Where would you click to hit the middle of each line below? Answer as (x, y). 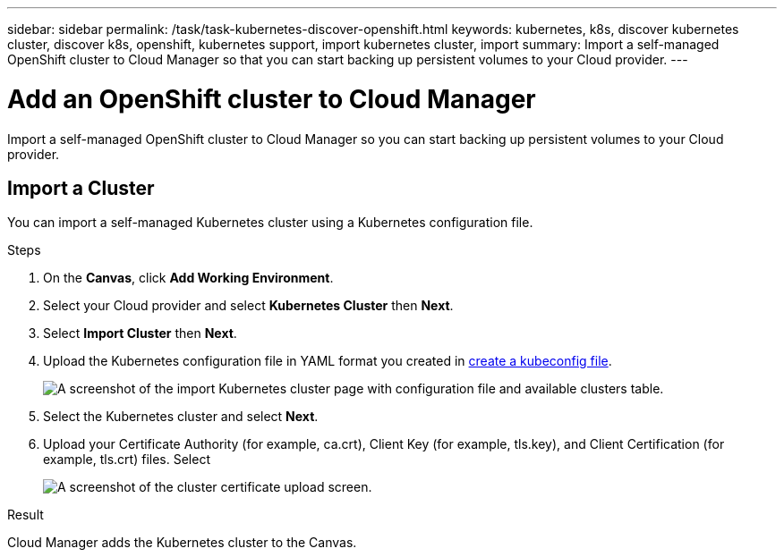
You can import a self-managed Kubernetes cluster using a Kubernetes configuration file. (270, 223)
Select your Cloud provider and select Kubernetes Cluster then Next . (248, 306)
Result (26, 515)
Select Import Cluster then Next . (140, 333)
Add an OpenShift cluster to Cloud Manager (272, 99)
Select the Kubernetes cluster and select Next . (181, 417)
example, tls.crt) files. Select (127, 460)
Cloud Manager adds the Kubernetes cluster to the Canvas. (182, 543)
